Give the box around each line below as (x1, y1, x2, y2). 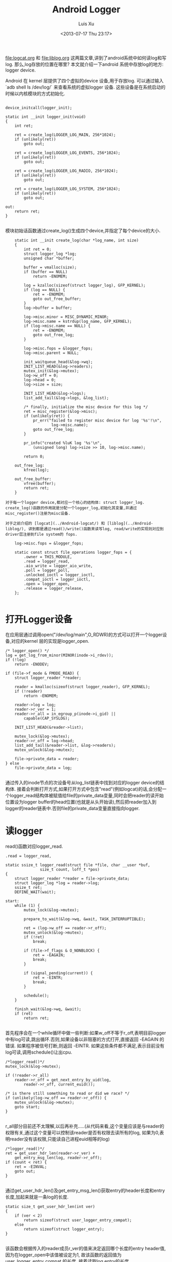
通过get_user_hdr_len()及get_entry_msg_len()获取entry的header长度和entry (5, 1187, 165, 1194)
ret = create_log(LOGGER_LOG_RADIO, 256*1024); (14, 168, 118, 173)
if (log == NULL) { (24, 287, 66, 292)
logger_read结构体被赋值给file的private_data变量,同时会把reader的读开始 (9, 792, 164, 798)
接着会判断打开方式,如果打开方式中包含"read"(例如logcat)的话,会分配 (16, 786, 163, 792)
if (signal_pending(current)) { (24, 970, 93, 976)
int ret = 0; (24, 247, 52, 252)
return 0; (24, 454, 45, 459)
